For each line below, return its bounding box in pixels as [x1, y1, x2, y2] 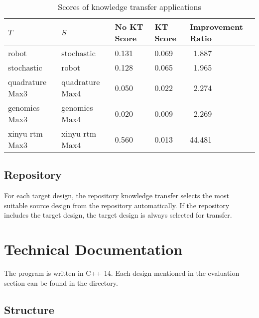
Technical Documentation [4, 239, 183, 259]
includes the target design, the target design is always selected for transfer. [4, 210, 232, 220]
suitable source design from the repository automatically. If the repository [4, 200, 230, 210]
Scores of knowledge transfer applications [58, 1, 201, 12]
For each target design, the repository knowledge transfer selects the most [4, 190, 229, 201]
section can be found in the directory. [4, 277, 118, 288]
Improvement [189, 21, 243, 32]
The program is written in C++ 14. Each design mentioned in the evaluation [4, 268, 240, 278]
